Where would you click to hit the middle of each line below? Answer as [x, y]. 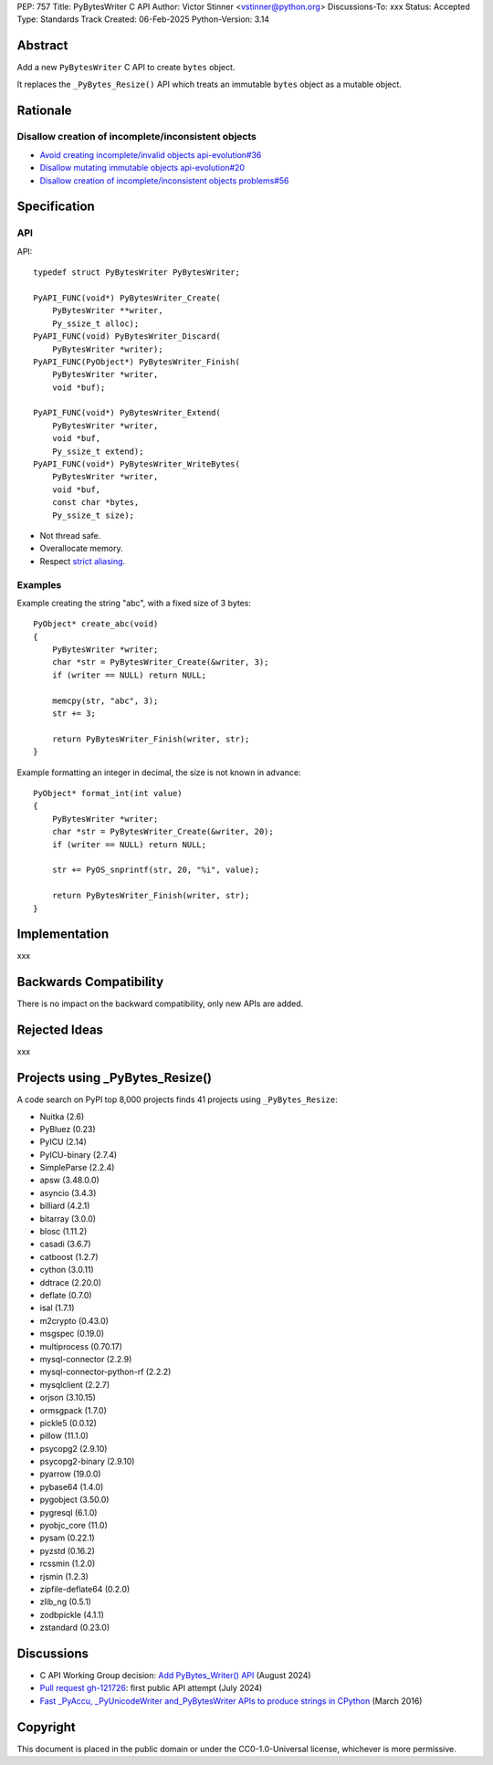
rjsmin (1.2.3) [64, 1576]
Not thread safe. [70, 535]
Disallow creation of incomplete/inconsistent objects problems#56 [164, 180]
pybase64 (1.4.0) [72, 1487]
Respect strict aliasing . [83, 561]
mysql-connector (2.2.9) [86, 1359]
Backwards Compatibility [90, 982]
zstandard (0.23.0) [74, 1628]
